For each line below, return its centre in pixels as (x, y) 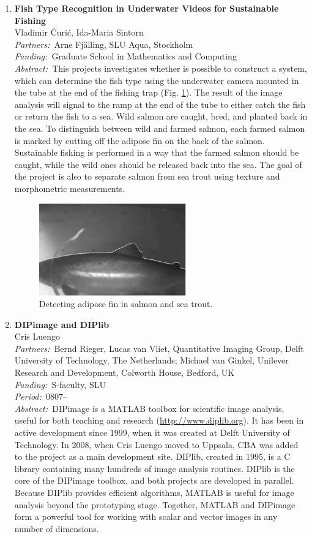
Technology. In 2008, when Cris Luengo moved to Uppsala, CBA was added (156, 444)
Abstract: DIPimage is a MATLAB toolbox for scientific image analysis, (149, 408)
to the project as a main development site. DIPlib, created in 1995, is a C (152, 456)
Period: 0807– (41, 396)
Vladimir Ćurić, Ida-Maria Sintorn (79, 32)
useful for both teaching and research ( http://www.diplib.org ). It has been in (159, 420)
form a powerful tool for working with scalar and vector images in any (146, 516)
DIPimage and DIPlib (62, 324)
